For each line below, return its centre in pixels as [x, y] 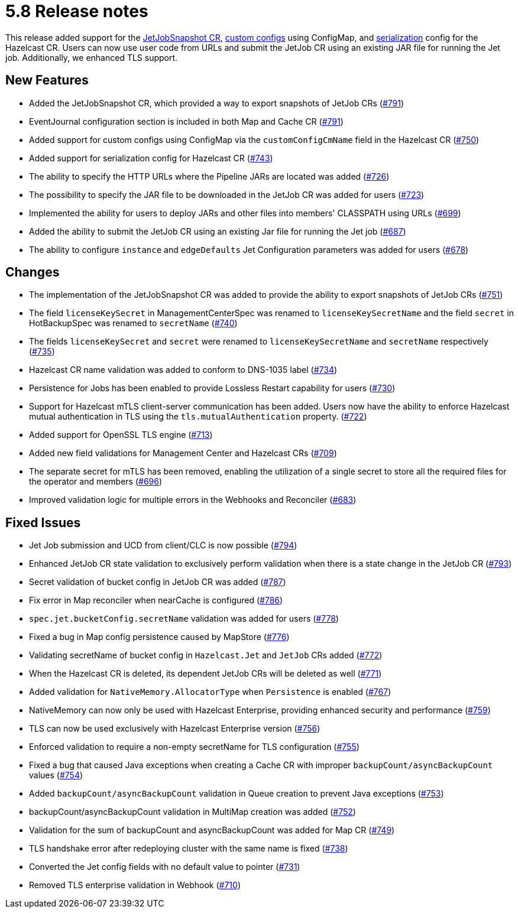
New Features [47, 80]
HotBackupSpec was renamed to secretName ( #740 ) [133, 323]
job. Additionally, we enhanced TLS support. [92, 57]
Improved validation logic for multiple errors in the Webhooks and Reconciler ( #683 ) [193, 500]
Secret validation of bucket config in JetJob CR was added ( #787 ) [158, 582]
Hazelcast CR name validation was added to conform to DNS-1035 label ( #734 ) [183, 370]
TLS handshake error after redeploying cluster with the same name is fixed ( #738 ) [189, 849]
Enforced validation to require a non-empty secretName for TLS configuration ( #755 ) [194, 747]
